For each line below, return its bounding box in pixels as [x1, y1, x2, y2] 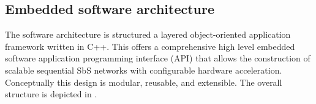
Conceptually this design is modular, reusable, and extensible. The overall [5, 75, 282, 88]
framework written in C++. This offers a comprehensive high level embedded [5, 40, 295, 52]
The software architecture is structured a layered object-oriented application [5, 28, 291, 41]
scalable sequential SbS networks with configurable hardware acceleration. [5, 63, 282, 76]
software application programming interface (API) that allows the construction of [5, 52, 310, 64]
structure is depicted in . [5, 88, 97, 100]
